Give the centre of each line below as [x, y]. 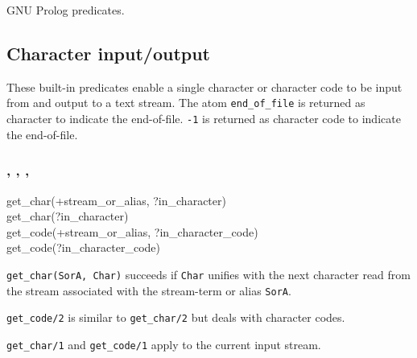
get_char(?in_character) [68, 216]
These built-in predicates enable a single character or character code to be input [204, 86]
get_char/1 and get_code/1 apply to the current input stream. [164, 344]
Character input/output [109, 53]
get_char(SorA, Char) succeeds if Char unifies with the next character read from [208, 274]
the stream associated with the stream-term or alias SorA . [149, 290]
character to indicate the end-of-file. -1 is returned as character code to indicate [204, 119]
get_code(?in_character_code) [84, 247]
